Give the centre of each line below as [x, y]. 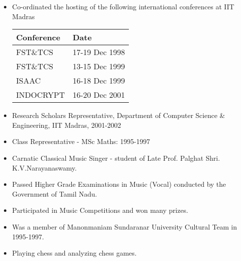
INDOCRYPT [40, 95]
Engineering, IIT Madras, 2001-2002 [67, 125]
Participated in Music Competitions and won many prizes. [100, 210]
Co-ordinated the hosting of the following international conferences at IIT [123, 6]
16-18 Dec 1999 [99, 81]
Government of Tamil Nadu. [55, 193]
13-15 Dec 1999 [99, 66]
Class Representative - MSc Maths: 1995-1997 [81, 141]
